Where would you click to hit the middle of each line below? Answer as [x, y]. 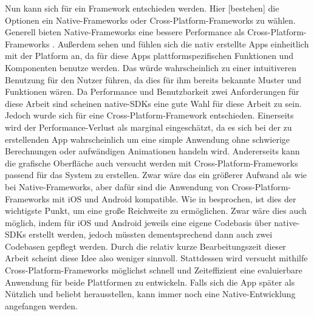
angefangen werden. [41, 305]
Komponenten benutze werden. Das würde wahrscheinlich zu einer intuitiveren [151, 67]
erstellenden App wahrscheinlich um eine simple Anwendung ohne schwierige [148, 139]
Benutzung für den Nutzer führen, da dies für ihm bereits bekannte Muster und [153, 79]
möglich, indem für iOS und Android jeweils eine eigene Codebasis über [138, 222]
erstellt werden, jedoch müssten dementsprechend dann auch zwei [151, 234]
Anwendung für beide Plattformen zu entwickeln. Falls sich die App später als [150, 282]
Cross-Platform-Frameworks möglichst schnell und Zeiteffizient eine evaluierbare [154, 270]
